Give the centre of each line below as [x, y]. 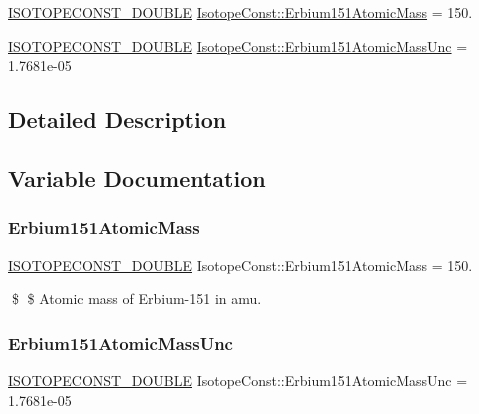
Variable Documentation [137, 177]
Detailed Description [117, 119]
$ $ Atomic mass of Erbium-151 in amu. [136, 298]
